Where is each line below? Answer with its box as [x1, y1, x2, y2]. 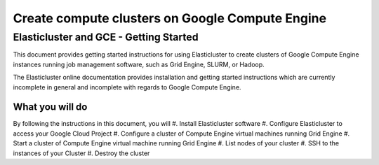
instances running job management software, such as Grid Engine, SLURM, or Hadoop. [13, 60, 265, 69]
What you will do [13, 101, 88, 113]
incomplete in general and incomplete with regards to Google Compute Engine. [13, 82, 241, 91]
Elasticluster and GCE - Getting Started [13, 31, 199, 43]
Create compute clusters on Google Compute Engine [13, 10, 326, 26]
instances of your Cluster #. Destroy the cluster [13, 149, 150, 157]
